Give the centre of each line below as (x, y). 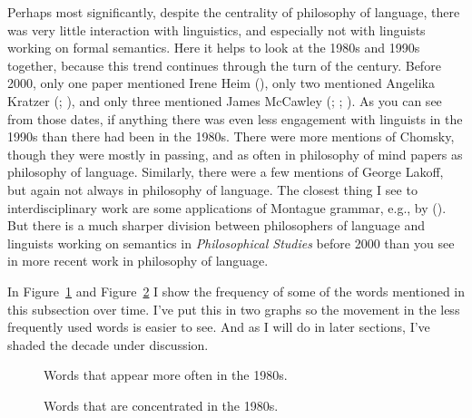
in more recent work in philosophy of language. (138, 261)
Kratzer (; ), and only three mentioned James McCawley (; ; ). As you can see (225, 100)
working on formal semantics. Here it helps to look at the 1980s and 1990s (214, 48)
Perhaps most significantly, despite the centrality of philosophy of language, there (234, 12)
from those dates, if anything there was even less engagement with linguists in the (235, 118)
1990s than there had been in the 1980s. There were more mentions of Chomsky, (231, 136)
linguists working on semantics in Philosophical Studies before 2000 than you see (231, 243)
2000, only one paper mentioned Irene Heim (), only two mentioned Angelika (221, 83)
